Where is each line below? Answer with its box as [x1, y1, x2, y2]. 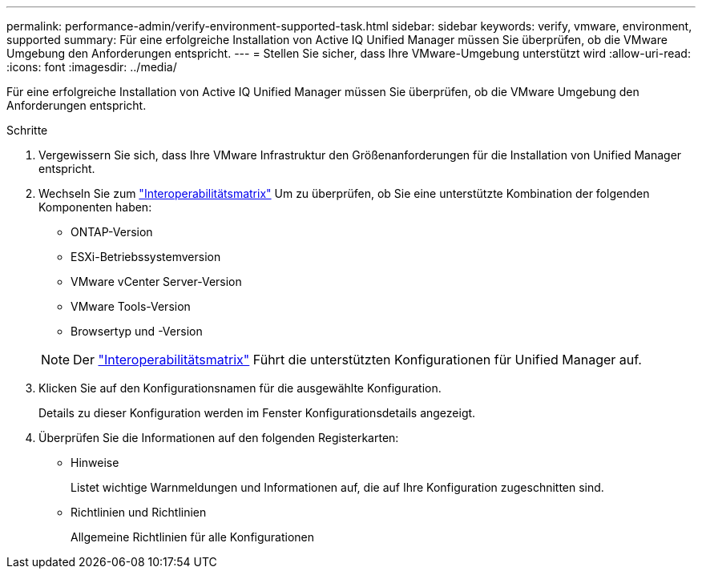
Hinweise [71, 456, 119, 469]
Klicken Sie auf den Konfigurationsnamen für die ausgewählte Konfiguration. [38, 381, 442, 395]
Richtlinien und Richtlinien [71, 505, 207, 519]
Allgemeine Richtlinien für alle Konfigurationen [71, 530, 315, 544]
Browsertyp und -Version [71, 324, 203, 338]
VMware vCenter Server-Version [71, 275, 242, 288]
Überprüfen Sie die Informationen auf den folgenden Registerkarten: [38, 431, 399, 444]
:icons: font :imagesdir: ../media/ [6, 60, 177, 74]
